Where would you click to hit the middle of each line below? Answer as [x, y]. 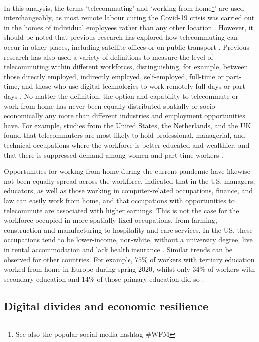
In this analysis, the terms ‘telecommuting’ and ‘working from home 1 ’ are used [124, 7]
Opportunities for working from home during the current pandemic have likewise [127, 171]
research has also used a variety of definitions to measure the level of [109, 57]
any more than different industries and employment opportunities [145, 115]
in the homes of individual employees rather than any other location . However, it [129, 27]
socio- [209, 105]
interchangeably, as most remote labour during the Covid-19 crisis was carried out [129, 18]
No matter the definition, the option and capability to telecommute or [131, 96]
